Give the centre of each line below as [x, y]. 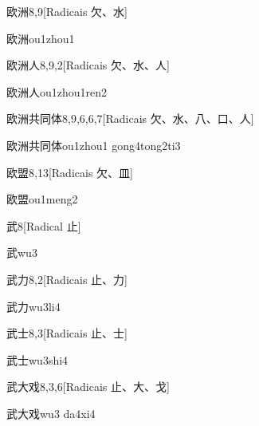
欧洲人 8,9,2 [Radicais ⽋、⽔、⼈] [88, 65]
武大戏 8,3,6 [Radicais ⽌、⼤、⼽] [88, 387]
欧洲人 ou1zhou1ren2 [57, 91]
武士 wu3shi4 [37, 359]
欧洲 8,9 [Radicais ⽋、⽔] [67, 11]
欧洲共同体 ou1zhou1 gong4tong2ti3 [94, 145]
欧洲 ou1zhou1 [41, 38]
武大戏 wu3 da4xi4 [51, 413]
